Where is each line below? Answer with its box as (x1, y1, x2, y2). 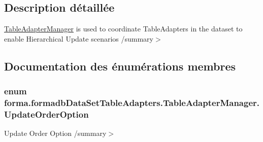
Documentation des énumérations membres (4, 58, 236, 74)
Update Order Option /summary (4, 128, 107, 138)
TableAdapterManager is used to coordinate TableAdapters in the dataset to (4, 23, 243, 34)
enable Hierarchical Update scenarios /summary (4, 33, 153, 44)
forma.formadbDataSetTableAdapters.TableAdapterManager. (4, 96, 260, 109)
